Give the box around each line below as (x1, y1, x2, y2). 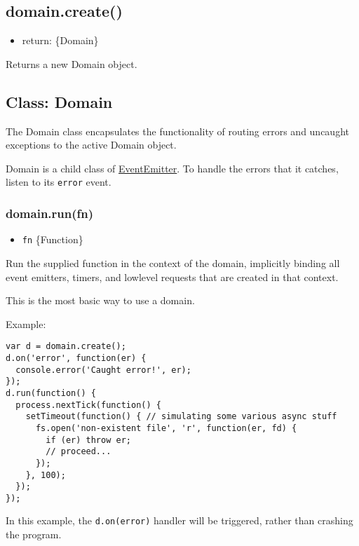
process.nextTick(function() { (15, 400, 161, 410)
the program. (6, 527, 62, 542)
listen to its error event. (6, 175, 111, 189)
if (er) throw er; (46, 435, 131, 445)
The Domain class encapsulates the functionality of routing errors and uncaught (6, 123, 349, 138)
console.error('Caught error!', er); (15, 364, 191, 375)
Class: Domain (6, 90, 113, 112)
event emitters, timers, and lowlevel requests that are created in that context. (6, 269, 339, 284)
